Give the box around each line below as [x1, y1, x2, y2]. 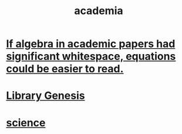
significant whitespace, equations [6, 50, 176, 63]
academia [74, 4, 123, 18]
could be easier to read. [6, 62, 124, 76]
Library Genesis [6, 89, 85, 102]
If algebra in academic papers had [6, 37, 176, 51]
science [6, 116, 46, 129]
